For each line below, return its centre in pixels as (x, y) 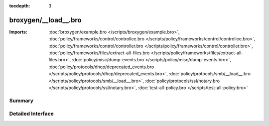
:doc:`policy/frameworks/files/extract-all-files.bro (99, 53)
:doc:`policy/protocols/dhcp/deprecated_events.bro (101, 67)
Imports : (18, 32)
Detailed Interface (32, 114)
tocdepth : (20, 6)
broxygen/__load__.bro (45, 20)
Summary (21, 101)
